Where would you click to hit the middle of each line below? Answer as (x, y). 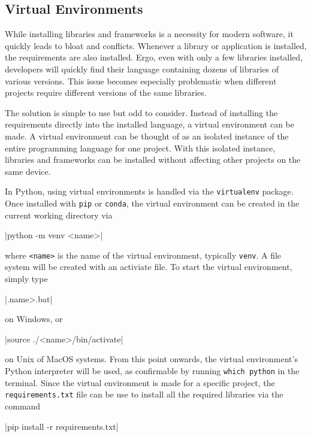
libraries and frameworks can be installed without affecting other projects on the (153, 160)
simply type (26, 279)
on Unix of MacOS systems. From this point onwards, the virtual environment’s (151, 359)
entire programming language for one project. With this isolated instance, (140, 148)
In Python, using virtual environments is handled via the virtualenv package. (149, 191)
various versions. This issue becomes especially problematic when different (141, 81)
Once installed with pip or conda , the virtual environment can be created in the (152, 203)
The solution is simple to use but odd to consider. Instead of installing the (141, 112)
